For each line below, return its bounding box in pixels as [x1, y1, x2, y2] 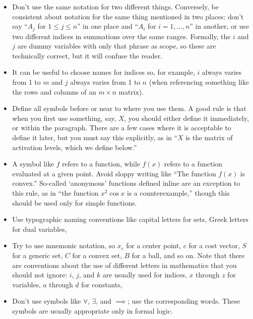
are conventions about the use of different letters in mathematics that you [12, 260, 237, 270]
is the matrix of [185, 132, 233, 142]
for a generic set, [12, 250, 63, 260]
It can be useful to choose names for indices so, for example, [12, 67, 195, 77]
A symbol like [12, 159, 54, 169]
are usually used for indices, [102, 269, 187, 280]
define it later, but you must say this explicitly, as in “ [12, 132, 178, 142]
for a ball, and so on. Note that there [131, 250, 245, 260]
